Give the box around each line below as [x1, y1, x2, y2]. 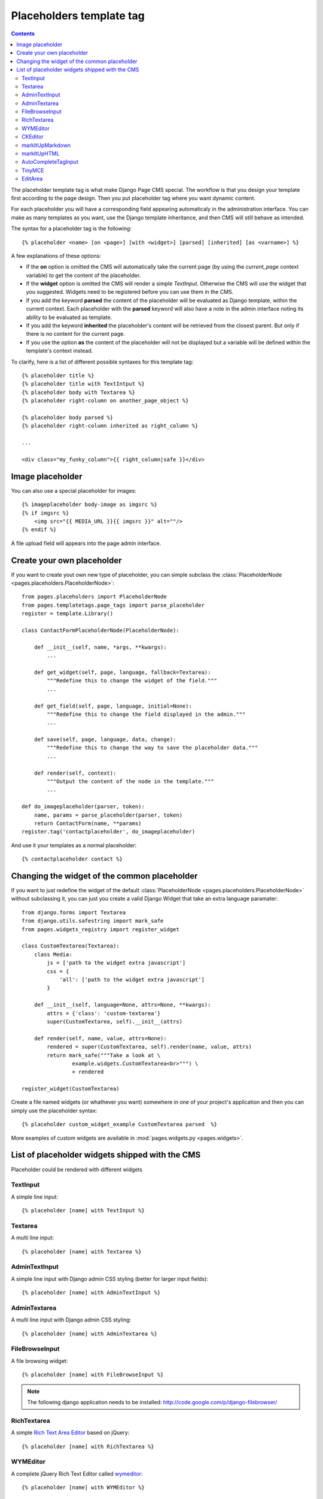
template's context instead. [26, 347, 93, 354]
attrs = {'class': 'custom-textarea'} [47, 1010, 161, 1016]
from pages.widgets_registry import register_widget [22, 926, 179, 932]
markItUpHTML [22, 150, 60, 157]
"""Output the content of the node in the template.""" [47, 778, 215, 785]
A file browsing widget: [11, 1357, 68, 1364]
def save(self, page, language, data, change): [33, 736, 176, 743]
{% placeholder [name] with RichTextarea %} [22, 1443, 155, 1450]
